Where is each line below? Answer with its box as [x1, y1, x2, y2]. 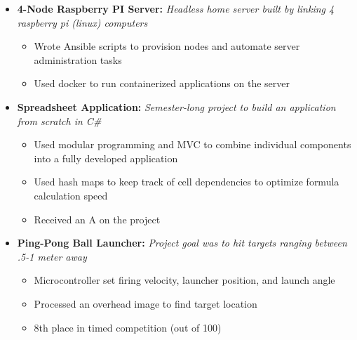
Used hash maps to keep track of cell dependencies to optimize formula [34, 174, 339, 189]
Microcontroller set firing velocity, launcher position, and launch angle [34, 273, 335, 287]
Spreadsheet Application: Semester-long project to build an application [17, 99, 336, 114]
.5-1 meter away [17, 249, 87, 263]
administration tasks [34, 52, 122, 67]
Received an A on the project [34, 211, 161, 226]
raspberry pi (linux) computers [17, 15, 148, 30]
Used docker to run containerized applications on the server [34, 76, 290, 91]
